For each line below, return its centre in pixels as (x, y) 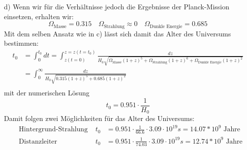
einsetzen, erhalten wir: (39, 16)
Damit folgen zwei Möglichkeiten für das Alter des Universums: (99, 118)
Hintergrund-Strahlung (53, 130)
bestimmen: (21, 43)
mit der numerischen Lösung (47, 93)
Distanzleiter (38, 141)
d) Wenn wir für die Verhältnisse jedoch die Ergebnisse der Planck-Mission (117, 6)
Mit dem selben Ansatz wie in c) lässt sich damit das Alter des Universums (118, 33)
